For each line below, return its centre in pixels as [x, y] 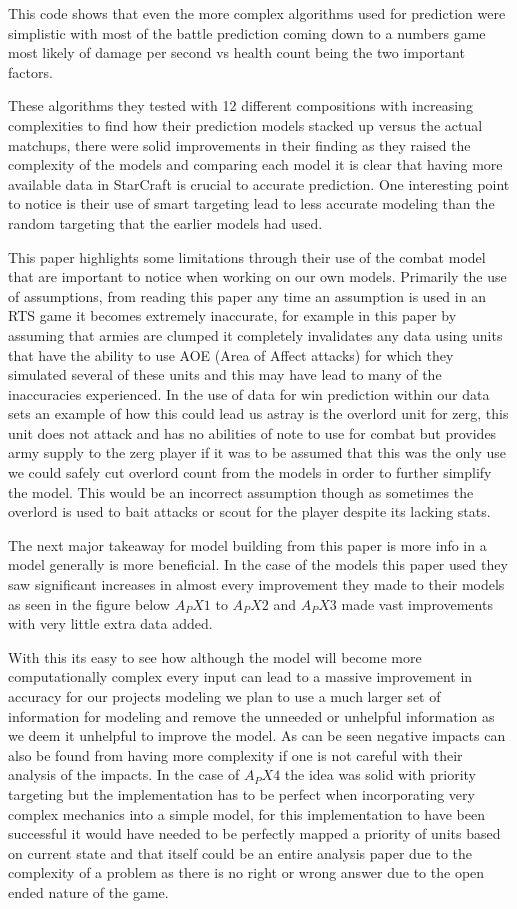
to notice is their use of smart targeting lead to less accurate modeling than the [251, 203]
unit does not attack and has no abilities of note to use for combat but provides [252, 432]
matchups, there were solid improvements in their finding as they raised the [239, 144]
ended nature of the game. [88, 891]
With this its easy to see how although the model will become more [215, 656]
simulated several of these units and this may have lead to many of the [225, 374]
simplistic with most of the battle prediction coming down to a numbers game [247, 32]
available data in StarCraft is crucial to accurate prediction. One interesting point [259, 183]
